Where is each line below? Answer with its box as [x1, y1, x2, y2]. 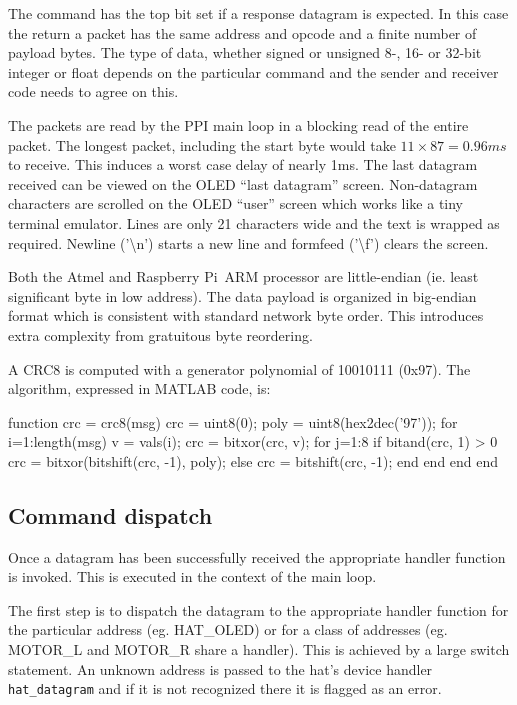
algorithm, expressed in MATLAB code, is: [8, 378, 271, 399]
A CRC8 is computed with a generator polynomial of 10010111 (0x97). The [8, 358, 471, 379]
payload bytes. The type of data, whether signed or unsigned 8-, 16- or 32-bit [8, 42, 482, 63]
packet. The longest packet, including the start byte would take [8, 134, 396, 155]
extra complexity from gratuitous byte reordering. [8, 324, 313, 345]
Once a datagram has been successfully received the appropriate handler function [8, 546, 506, 567]
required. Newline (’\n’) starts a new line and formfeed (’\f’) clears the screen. [8, 232, 489, 253]
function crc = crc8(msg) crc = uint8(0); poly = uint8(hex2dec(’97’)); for [8, 411, 458, 432]
